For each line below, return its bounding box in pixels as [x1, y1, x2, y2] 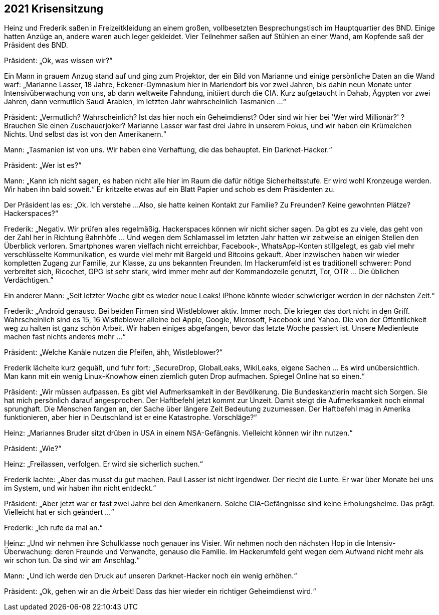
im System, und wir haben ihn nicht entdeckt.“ [4, 484, 156, 493]
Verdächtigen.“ [4, 276, 54, 285]
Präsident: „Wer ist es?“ [4, 161, 82, 170]
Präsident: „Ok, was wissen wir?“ [4, 56, 113, 65]
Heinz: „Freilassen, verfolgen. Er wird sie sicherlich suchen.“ [4, 460, 203, 469]
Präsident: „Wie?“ [4, 444, 62, 453]
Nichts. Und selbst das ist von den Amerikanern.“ [4, 130, 166, 139]
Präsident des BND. [4, 41, 68, 50]
